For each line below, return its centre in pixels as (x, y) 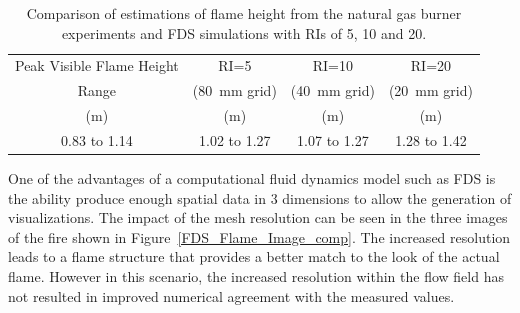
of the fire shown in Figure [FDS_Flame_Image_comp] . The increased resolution (259, 236)
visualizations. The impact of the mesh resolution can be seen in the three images (258, 217)
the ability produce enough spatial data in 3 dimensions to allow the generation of (260, 197)
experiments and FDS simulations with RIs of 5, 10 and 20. (244, 32)
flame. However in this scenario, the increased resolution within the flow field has (256, 276)
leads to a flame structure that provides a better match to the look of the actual (254, 256)
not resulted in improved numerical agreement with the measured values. (231, 295)
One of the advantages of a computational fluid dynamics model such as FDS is (252, 178)
